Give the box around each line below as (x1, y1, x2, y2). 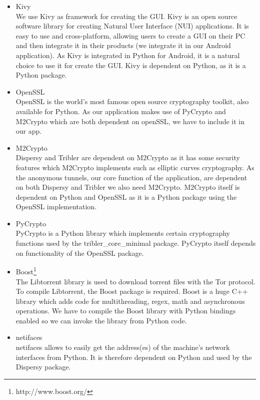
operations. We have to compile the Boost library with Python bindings (15, 305, 236, 316)
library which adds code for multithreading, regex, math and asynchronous (15, 295, 245, 306)
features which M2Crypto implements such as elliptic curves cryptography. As (15, 162, 254, 172)
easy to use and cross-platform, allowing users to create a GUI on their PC (15, 30, 245, 41)
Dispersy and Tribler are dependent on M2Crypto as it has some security (15, 152, 240, 163)
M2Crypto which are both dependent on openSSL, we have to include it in (15, 116, 245, 126)
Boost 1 (15, 265, 36, 276)
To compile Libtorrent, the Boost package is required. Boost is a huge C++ (15, 286, 248, 296)
